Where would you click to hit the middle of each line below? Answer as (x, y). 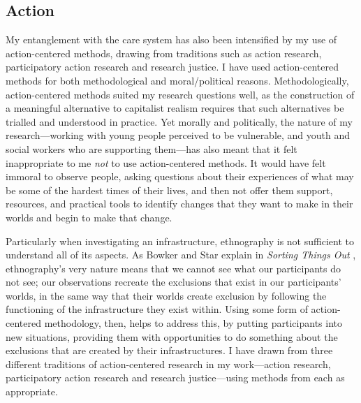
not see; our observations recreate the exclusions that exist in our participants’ (174, 282)
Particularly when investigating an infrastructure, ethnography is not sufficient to (180, 241)
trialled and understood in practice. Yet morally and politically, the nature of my (179, 121)
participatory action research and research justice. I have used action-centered (172, 67)
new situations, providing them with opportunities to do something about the (172, 336)
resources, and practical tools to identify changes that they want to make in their (179, 204)
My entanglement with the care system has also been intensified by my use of (171, 39)
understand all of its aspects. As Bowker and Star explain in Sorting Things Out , (181, 255)
